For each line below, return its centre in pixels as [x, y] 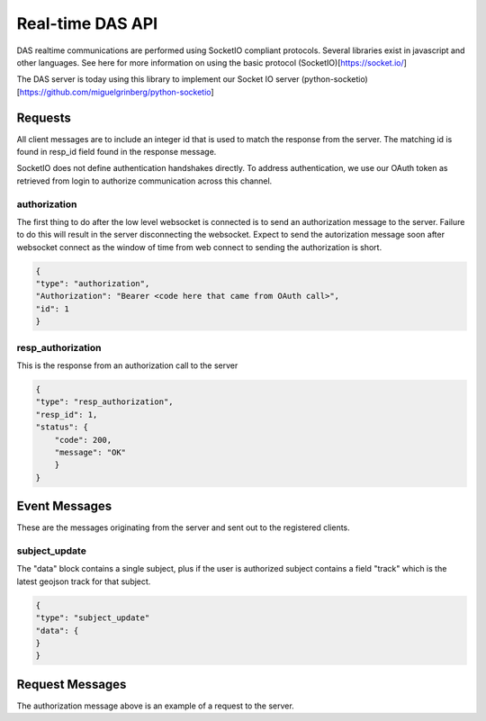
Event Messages [64, 506]
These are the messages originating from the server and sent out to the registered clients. [183, 527]
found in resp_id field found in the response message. [117, 152]
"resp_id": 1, [67, 415]
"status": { [62, 427]
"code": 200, [83, 440]
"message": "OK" [90, 452]
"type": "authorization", [93, 284]
